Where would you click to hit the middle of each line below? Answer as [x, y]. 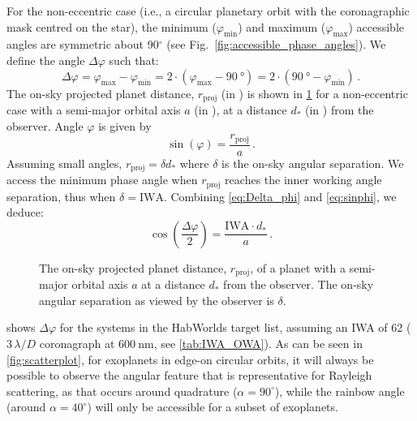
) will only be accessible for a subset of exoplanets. [213, 407]
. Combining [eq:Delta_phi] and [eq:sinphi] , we [280, 196]
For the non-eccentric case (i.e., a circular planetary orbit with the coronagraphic [208, 11]
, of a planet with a [298, 267]
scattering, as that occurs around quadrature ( [122, 391]
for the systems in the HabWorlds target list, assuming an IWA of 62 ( [235, 327]
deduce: [25, 212]
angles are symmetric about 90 [83, 44]
